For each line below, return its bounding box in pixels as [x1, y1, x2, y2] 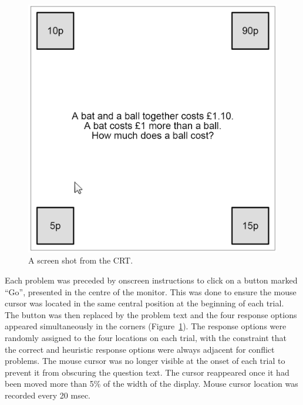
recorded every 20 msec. [5, 389, 90, 401]
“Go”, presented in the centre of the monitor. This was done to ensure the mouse [5, 285, 297, 298]
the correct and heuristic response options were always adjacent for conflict [5, 343, 275, 355]
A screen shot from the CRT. [28, 254, 133, 266]
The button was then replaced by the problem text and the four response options [5, 308, 297, 320]
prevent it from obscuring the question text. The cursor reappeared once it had [5, 366, 289, 378]
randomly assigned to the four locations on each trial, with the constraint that [5, 332, 287, 344]
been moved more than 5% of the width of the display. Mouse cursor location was [5, 377, 298, 390]
